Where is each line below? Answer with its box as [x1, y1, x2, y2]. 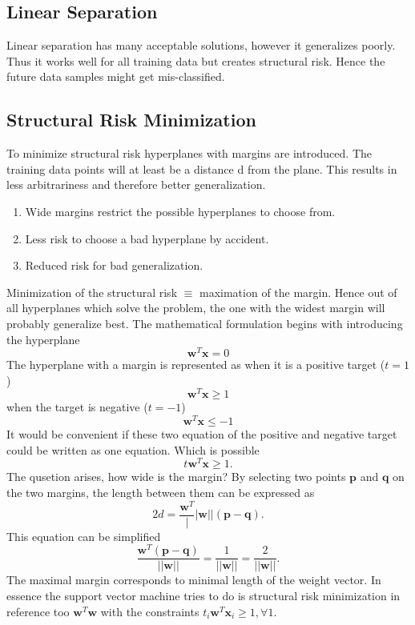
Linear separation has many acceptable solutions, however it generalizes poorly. [6, 37, 396, 54]
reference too [6, 603, 70, 619]
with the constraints [100, 603, 199, 619]
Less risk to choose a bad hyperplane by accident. [25, 230, 269, 246]
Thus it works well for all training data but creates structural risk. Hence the [6, 52, 385, 69]
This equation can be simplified [6, 527, 161, 544]
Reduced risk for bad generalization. [25, 257, 203, 274]
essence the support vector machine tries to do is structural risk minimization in [6, 587, 401, 604]
